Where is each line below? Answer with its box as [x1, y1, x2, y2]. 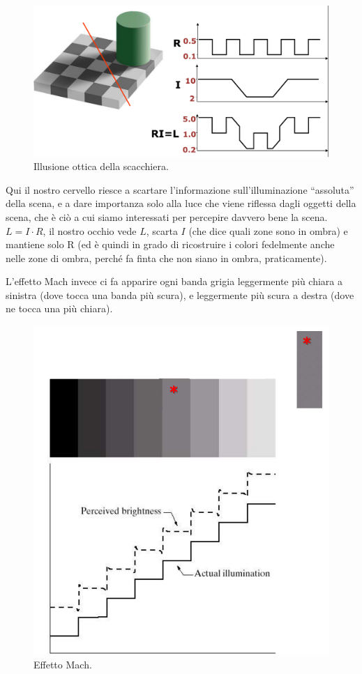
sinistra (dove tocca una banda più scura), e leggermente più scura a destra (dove [6, 287, 354, 302]
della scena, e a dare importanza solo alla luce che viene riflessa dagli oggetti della [6, 196, 356, 210]
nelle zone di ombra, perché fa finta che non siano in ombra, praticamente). [6, 250, 327, 265]
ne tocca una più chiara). [6, 301, 113, 316]
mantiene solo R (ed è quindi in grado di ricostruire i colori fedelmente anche [6, 237, 335, 252]
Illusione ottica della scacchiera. [33, 159, 169, 174]
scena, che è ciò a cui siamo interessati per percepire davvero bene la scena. [6, 209, 328, 224]
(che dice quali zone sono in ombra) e [188, 223, 348, 238]
